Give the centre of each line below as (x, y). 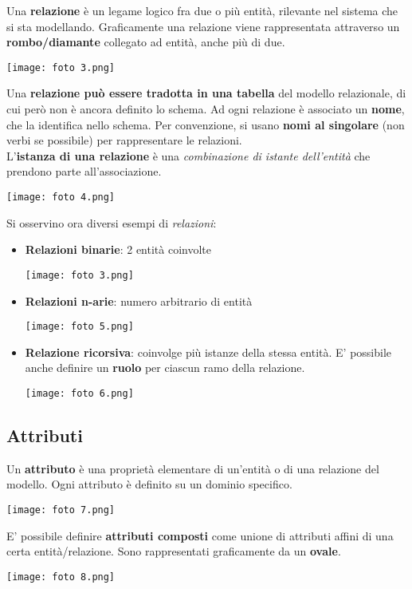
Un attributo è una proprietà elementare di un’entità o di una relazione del (193, 468)
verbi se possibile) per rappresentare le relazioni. (124, 140)
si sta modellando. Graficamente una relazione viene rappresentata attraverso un (203, 26)
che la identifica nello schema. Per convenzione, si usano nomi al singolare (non (206, 124)
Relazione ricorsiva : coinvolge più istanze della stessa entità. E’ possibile (208, 352)
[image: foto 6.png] (79, 393)
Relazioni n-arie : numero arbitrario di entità (139, 300)
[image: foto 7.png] (61, 510)
